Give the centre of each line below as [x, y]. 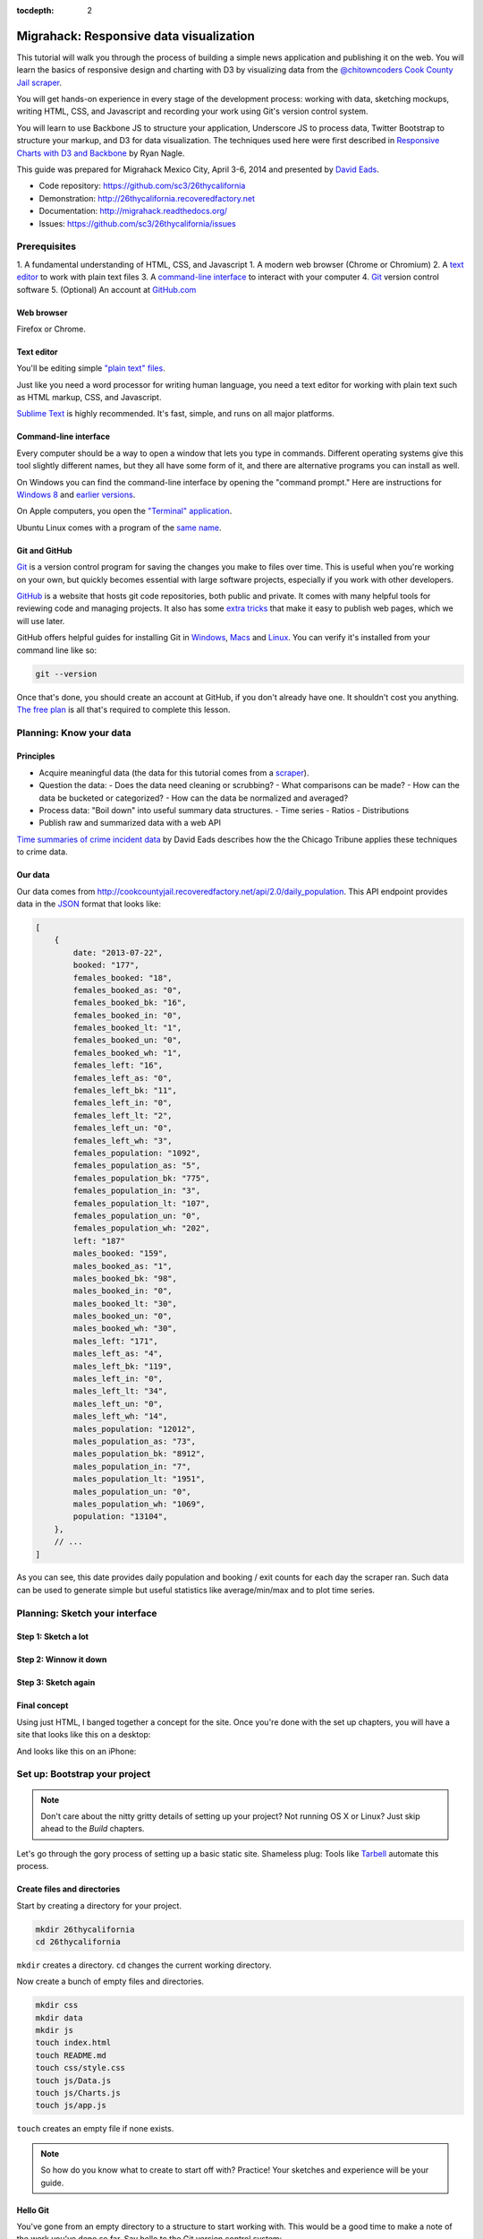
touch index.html [73, 2043]
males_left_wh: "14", [120, 1416]
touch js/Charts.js [78, 2093]
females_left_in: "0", [123, 1103]
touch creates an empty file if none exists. [95, 2129]
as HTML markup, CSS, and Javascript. [89, 398]
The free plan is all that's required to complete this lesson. [123, 709]
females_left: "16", [118, 1065]
